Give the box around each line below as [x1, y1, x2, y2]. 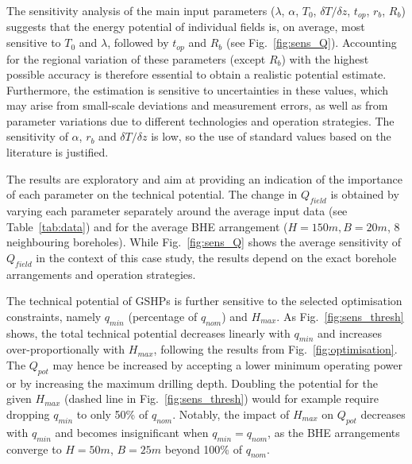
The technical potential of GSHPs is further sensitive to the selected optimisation [6, 292, 402, 309]
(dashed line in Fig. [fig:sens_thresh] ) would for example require [64, 390, 379, 407]
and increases [318, 324, 383, 341]
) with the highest [281, 50, 369, 67]
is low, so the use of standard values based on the [151, 128, 391, 145]
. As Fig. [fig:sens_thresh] [276, 307, 404, 324]
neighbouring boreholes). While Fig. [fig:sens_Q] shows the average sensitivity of [6, 234, 402, 250]
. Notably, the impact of [172, 405, 290, 422]
